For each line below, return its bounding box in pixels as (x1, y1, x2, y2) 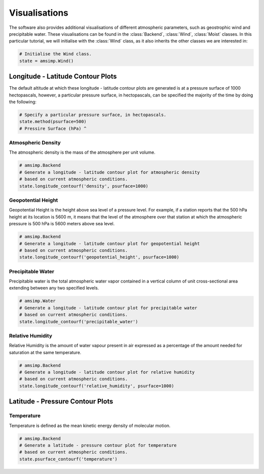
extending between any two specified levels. (9, 285, 99, 291)
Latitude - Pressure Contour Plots (9, 397, 113, 406)
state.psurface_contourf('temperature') (19, 456, 117, 462)
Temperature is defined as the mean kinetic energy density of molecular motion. (9, 423, 171, 428)
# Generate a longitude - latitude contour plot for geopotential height (19, 240, 200, 246)
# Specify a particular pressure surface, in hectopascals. (19, 112, 167, 118)
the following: (9, 98, 37, 105)
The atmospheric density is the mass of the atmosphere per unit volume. (9, 149, 156, 155)
